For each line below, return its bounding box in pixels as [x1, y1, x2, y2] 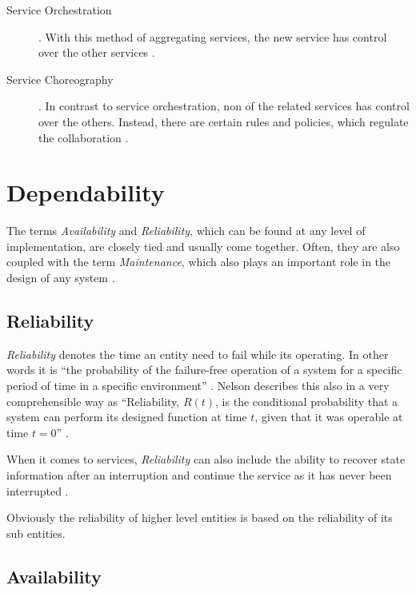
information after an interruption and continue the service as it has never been [6, 467, 392, 484]
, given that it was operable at [254, 408, 403, 425]
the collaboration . [38, 129, 129, 145]
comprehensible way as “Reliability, [6, 392, 180, 409]
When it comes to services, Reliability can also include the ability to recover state [6, 451, 406, 468]
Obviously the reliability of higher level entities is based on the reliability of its [6, 509, 393, 526]
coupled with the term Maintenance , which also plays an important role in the [6, 253, 391, 270]
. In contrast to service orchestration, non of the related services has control [38, 98, 410, 114]
